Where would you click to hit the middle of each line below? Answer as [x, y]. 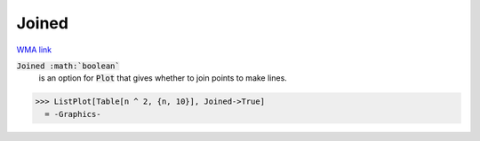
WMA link [34, 50]
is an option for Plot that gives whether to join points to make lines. [163, 78]
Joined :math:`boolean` [68, 66]
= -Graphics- [73, 114]
